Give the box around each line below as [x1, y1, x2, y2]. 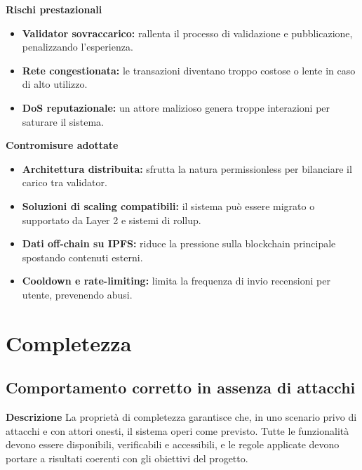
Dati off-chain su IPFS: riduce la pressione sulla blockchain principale [22, 236, 336, 251]
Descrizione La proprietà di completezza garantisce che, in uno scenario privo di [6, 410, 357, 424]
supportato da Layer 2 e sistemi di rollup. [22, 212, 201, 227]
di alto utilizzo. [22, 77, 88, 91]
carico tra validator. [22, 175, 107, 190]
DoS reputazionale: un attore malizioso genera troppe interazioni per [22, 100, 330, 115]
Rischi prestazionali [6, 2, 102, 16]
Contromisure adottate [6, 138, 119, 152]
